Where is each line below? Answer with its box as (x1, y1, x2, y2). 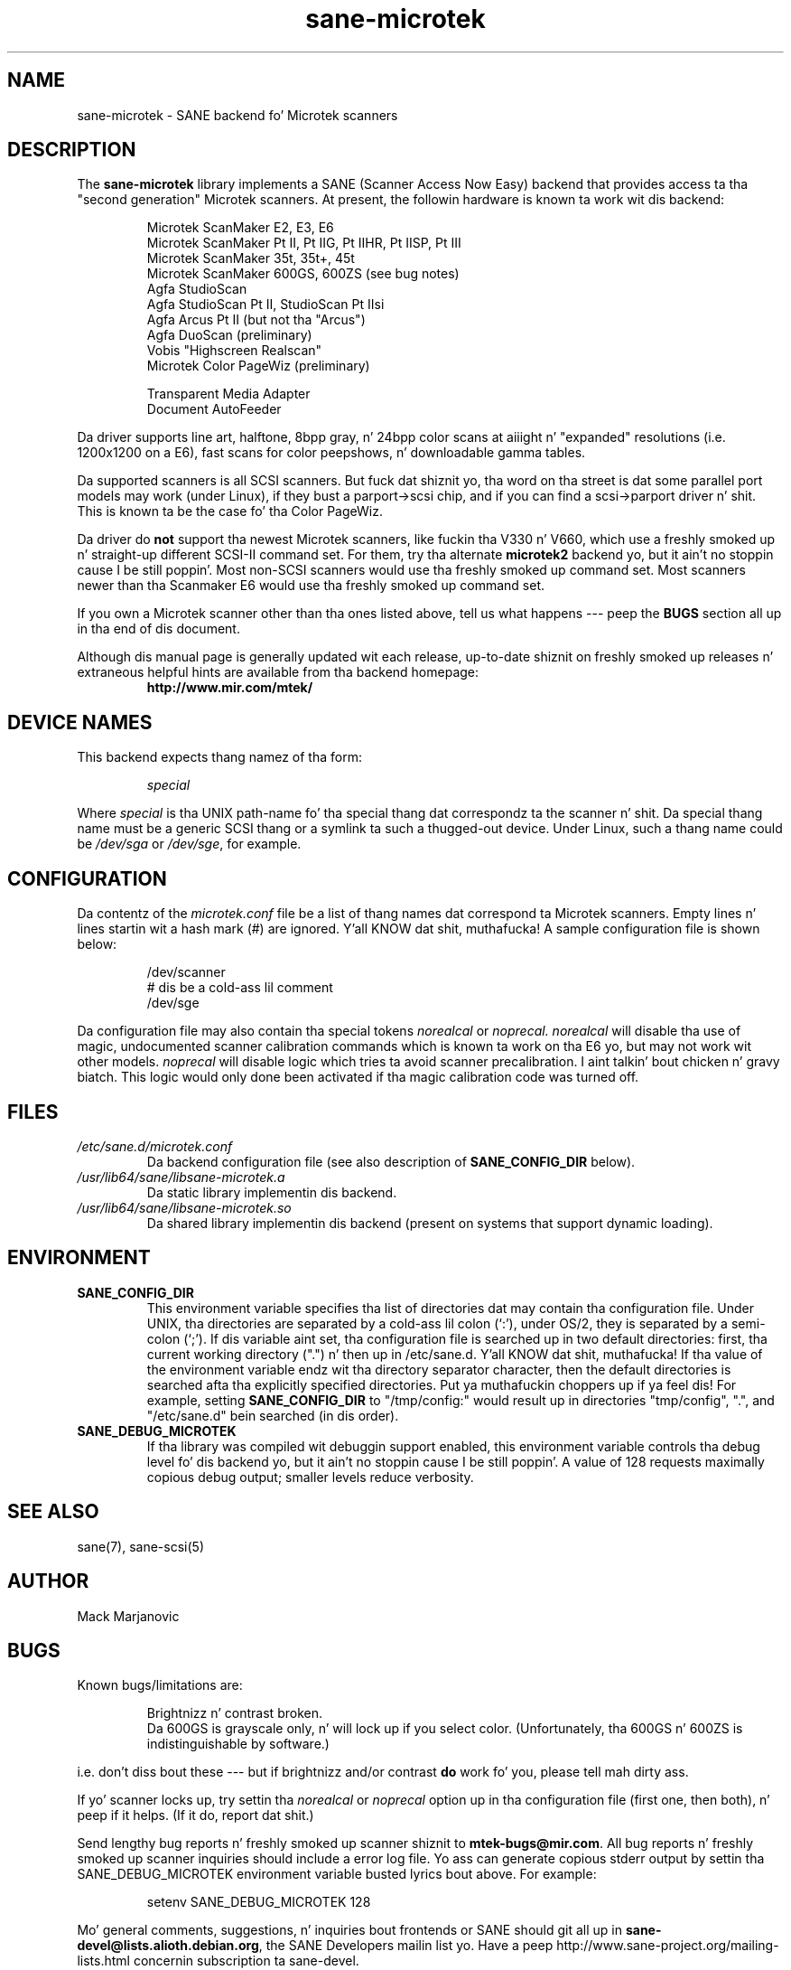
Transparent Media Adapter (146, 386, 311, 402)
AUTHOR (7, 1570, 89, 1593)
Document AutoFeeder (146, 401, 282, 417)
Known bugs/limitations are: (77, 1677, 243, 1693)
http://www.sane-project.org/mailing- (556, 1937, 779, 1954)
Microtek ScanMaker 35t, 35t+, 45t (146, 250, 355, 267)
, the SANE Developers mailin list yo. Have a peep (258, 1937, 554, 1954)
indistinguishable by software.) (146, 1736, 330, 1752)
